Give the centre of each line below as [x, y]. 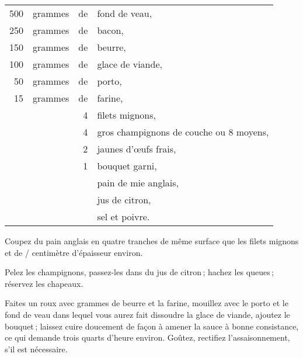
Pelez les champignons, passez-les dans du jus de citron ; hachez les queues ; [139, 272]
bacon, [110, 30]
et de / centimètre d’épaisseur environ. [74, 252]
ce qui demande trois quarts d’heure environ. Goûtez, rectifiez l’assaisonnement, [147, 337]
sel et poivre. [123, 216]
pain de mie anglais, [138, 183]
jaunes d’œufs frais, [137, 149]
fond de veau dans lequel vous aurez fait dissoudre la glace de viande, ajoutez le [147, 314]
